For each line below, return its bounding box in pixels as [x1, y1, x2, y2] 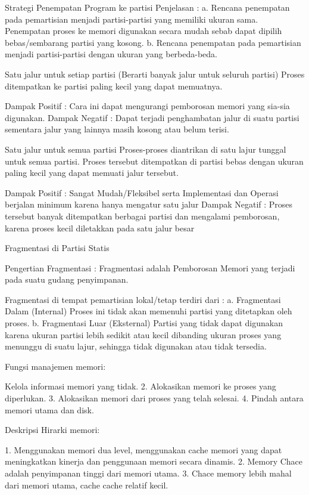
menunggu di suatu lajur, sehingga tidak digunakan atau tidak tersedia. [5, 340, 267, 352]
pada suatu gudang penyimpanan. [5, 273, 129, 286]
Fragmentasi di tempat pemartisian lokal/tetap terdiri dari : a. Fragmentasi [5, 293, 281, 305]
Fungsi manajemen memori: [5, 360, 106, 372]
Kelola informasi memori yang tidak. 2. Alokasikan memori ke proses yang [5, 380, 276, 392]
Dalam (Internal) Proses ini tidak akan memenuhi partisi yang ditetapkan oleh [5, 305, 292, 317]
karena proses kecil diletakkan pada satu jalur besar [5, 221, 195, 234]
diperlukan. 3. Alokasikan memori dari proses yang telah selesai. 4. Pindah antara [5, 392, 304, 404]
